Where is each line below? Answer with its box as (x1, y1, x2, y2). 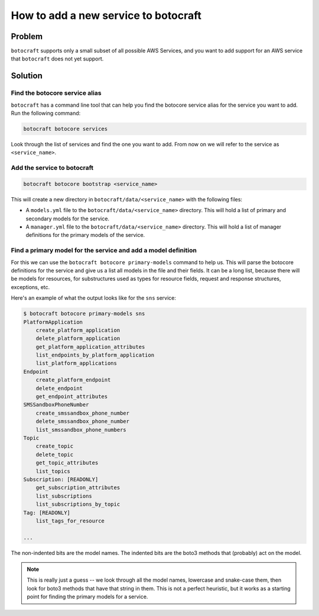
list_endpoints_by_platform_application (35, 352, 155, 358)
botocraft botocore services (23, 125, 108, 132)
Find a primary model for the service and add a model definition (11, 246, 197, 255)
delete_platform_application (35, 335, 121, 342)
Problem (11, 31, 43, 41)
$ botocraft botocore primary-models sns (23, 310, 145, 317)
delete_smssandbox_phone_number (35, 418, 130, 425)
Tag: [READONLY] (23, 509, 71, 516)
